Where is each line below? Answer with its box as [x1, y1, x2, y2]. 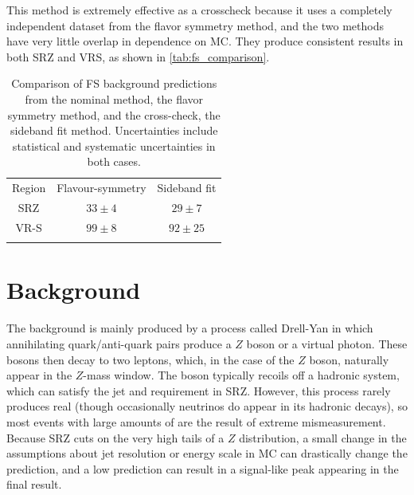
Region [12, 179, 46, 196]
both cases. [87, 153, 141, 170]
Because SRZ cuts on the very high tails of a [6, 429, 225, 446]
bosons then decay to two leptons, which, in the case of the [6, 351, 295, 367]
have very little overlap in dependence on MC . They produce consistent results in [6, 33, 404, 49]
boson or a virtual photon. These [246, 335, 408, 352]
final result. [6, 476, 62, 493]
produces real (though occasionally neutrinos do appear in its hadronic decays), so [6, 398, 408, 414]
